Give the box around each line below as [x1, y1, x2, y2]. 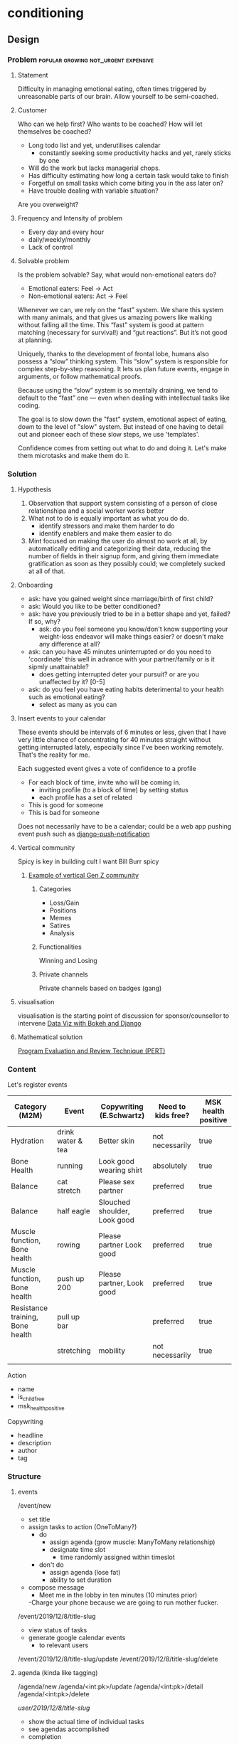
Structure [7, 1471, 41, 1481]
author [17, 1446, 38, 1455]
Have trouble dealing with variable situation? [28, 186, 159, 195]
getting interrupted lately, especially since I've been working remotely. [17, 743, 224, 752]
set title [28, 1515, 51, 1524]
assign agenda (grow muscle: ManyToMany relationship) [49, 1538, 216, 1546]
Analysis [49, 929, 75, 937]
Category [14, 1102, 48, 1112]
